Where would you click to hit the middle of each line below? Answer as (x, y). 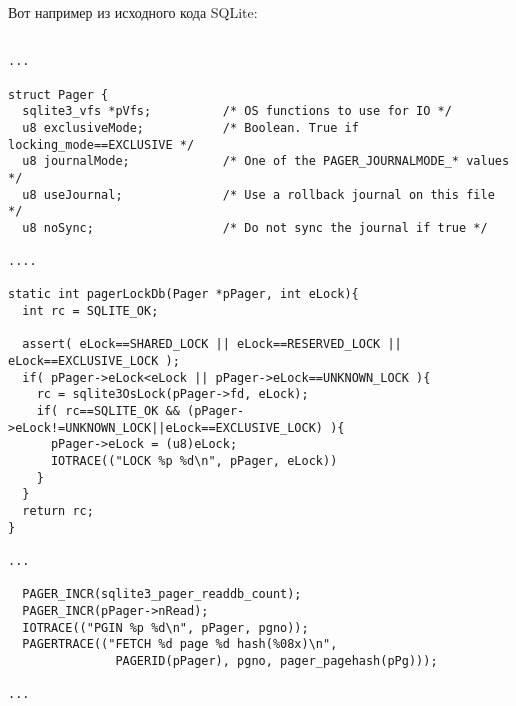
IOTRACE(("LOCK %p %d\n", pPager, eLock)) (194, 461)
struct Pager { (58, 94)
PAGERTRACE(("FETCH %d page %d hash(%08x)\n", (180, 644)
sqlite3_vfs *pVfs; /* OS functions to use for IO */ (237, 111)
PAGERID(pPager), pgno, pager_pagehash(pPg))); (276, 660)
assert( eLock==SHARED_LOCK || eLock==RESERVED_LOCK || (212, 344)
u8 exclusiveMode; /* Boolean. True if (190, 127)
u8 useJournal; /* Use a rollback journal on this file (258, 194)
